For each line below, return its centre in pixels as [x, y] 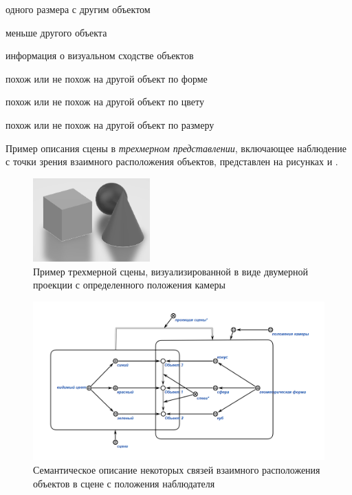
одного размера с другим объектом [78, 9]
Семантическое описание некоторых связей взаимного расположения [177, 470]
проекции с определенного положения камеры [129, 285]
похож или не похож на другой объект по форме [107, 78]
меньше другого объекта [56, 32]
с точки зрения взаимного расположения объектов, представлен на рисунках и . [172, 161]
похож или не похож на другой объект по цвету [105, 102]
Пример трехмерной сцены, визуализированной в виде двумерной [171, 271]
